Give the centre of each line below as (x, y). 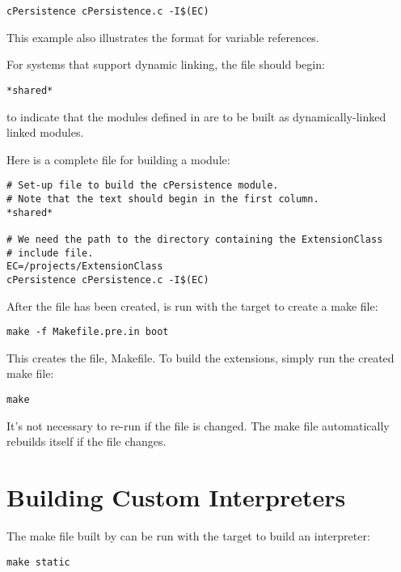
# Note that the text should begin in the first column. (163, 199)
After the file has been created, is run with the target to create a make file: (192, 305)
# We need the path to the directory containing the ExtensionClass (195, 239)
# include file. (50, 253)
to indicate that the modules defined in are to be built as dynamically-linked (196, 116)
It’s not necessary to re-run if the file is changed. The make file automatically (198, 425)
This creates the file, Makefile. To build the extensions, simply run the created (200, 357)
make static (38, 562)
